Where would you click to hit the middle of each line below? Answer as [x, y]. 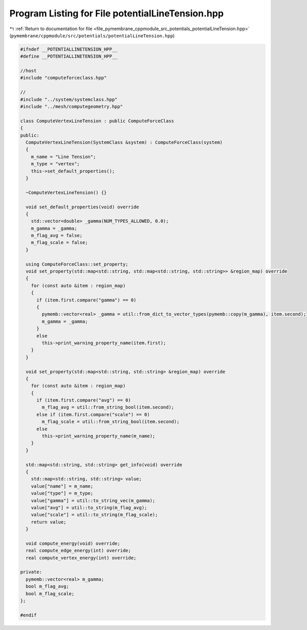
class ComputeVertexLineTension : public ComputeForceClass [97, 121]
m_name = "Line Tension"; [63, 157]
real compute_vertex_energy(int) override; [81, 558]
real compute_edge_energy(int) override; [79, 551]
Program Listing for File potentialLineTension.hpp [117, 13]
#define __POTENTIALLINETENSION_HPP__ [69, 57]
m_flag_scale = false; [59, 243]
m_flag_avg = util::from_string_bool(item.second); [108, 407]
